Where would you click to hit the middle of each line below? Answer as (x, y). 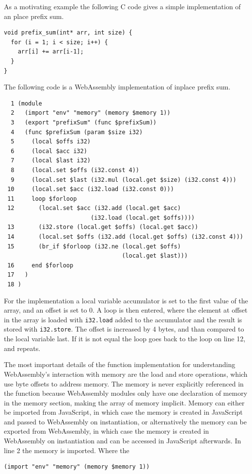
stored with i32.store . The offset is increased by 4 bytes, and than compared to (124, 329)
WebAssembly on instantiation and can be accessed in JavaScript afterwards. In (123, 441)
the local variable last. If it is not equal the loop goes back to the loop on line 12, (125, 339)
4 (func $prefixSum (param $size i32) (77, 132)
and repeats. (22, 348)
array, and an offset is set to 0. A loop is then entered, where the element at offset (126, 310)
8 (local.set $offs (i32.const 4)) (75, 170)
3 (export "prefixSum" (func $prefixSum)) (84, 122)
